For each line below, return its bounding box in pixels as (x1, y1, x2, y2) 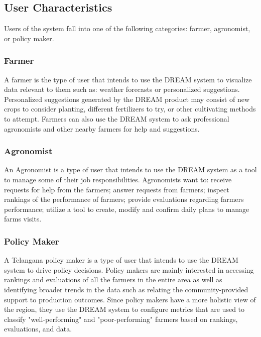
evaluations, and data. (4, 323, 72, 334)
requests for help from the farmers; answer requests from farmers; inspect (4, 184, 229, 194)
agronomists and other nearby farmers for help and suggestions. (4, 123, 200, 134)
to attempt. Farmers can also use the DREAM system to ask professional (4, 113, 229, 124)
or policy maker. (4, 33, 54, 43)
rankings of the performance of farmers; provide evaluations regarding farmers (4, 194, 244, 204)
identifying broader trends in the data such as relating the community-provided (4, 284, 248, 294)
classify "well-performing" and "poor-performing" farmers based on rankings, (4, 313, 238, 324)
